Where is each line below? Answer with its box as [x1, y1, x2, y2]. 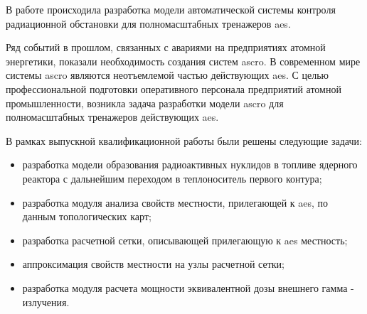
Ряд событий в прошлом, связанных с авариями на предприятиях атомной [6, 40, 326, 55]
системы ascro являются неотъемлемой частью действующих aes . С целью [6, 67, 329, 82]
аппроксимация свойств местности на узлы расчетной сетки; [22, 256, 284, 271]
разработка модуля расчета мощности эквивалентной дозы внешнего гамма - [22, 280, 354, 295]
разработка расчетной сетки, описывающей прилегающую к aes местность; [22, 232, 348, 247]
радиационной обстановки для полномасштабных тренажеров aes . [6, 16, 291, 31]
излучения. [22, 294, 70, 309]
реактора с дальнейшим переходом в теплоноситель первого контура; [22, 170, 322, 185]
